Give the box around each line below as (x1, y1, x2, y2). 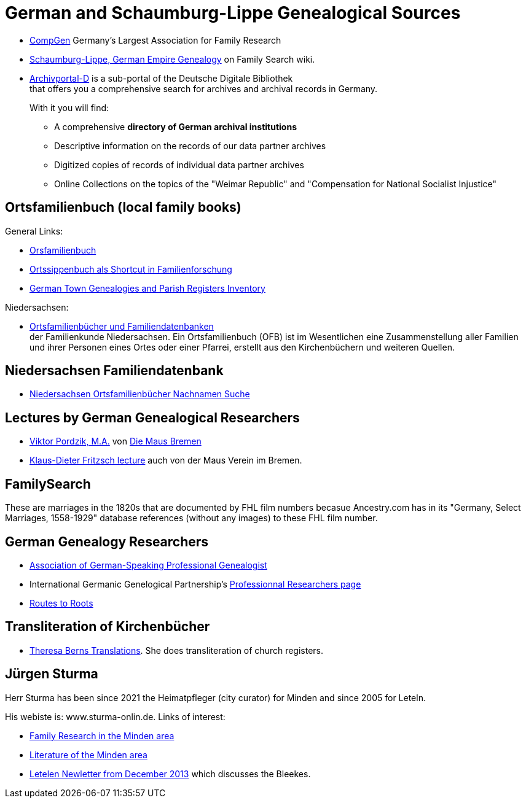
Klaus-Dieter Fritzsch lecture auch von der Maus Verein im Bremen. (29, 455, 302, 466)
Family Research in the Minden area (29, 730, 175, 741)
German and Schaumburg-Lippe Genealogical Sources (5, 2, 461, 23)
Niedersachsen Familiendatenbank (5, 363, 224, 379)
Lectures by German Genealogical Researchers (5, 409, 300, 425)
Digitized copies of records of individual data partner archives (54, 159, 304, 170)
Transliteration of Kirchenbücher (5, 619, 210, 635)
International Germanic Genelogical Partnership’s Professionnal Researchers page (29, 578, 361, 589)
